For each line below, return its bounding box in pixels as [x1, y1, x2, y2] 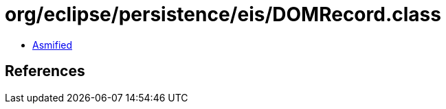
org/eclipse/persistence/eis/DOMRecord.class [5, 3, 441, 26]
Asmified [32, 38, 73, 51]
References [5, 62, 85, 80]
